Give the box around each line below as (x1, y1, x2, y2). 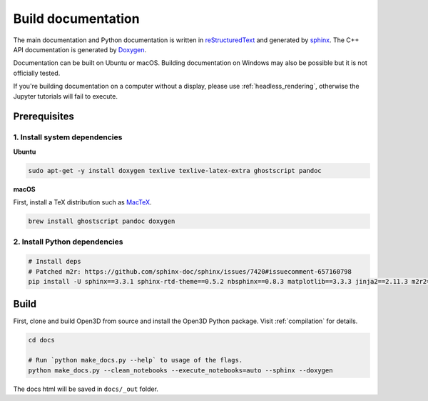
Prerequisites (13, 111, 74, 123)
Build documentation (13, 11, 140, 26)
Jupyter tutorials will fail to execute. (13, 91, 118, 100)
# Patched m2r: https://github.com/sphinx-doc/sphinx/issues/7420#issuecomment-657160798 (28, 267, 352, 275)
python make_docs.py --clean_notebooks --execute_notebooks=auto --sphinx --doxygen (28, 366, 333, 375)
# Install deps (28, 257, 81, 266)
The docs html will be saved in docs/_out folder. (13, 385, 158, 393)
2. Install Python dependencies (13, 237, 123, 247)
